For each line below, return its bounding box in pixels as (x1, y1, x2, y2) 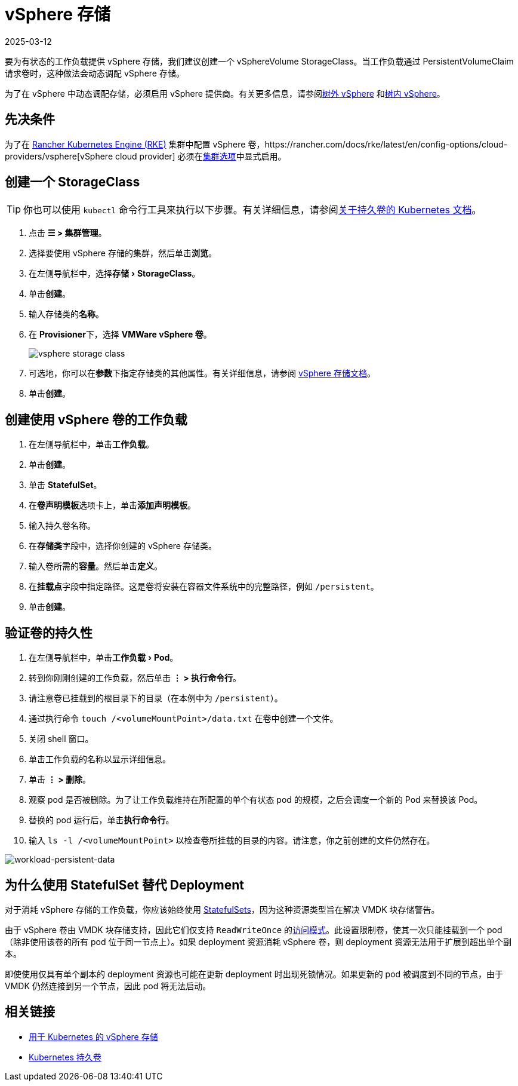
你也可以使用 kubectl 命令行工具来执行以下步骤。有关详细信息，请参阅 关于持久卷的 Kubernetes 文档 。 (23, 204, 482, 216)
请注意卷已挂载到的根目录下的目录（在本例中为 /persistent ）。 (29, 693, 283, 704)
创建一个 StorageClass (5, 174, 140, 190)
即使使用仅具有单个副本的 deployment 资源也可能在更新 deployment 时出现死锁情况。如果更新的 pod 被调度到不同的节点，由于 (5, 968, 504, 979)
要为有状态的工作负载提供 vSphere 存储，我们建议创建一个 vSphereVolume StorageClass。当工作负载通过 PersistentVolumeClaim (5, 56, 514, 66)
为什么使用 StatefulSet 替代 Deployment (5, 877, 244, 892)
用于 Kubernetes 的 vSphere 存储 (29, 1031, 158, 1042)
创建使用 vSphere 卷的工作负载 (5, 412, 187, 427)
